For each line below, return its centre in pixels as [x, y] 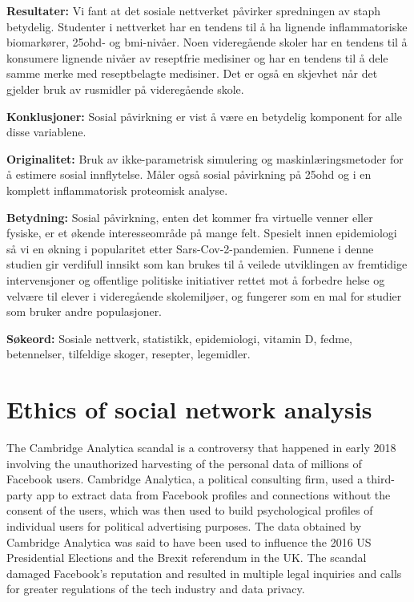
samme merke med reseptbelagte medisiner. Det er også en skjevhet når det [192, 73]
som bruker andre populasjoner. [84, 311]
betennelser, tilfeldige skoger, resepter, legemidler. [129, 354]
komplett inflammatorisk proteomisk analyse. [117, 190]
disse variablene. [46, 132]
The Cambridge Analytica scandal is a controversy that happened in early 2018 [201, 447]
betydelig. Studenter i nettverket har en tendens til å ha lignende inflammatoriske [207, 26]
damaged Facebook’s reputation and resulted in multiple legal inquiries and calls [204, 573]
